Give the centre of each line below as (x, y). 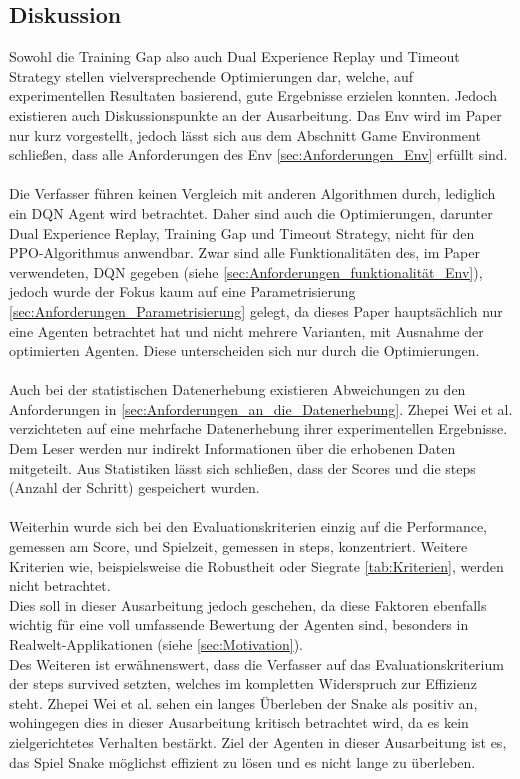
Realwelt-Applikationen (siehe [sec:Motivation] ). (156, 644)
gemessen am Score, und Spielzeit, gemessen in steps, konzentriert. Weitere (238, 546)
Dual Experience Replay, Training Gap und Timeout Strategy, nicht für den (242, 232)
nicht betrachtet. (60, 585)
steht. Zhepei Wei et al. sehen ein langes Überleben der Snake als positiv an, (243, 702)
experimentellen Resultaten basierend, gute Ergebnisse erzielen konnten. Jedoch (253, 95)
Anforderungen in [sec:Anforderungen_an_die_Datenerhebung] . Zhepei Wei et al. (261, 408)
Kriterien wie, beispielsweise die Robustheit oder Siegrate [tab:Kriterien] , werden (256, 565)
